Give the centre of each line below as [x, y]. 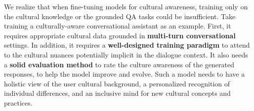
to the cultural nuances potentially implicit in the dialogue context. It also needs [126, 54]
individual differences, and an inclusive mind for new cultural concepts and [117, 93]
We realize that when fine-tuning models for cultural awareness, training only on [126, 6]
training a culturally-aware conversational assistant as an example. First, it [118, 26]
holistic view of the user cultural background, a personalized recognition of [117, 83]
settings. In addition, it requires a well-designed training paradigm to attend [127, 45]
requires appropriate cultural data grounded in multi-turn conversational [120, 35]
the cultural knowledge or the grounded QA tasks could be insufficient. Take [120, 16]
